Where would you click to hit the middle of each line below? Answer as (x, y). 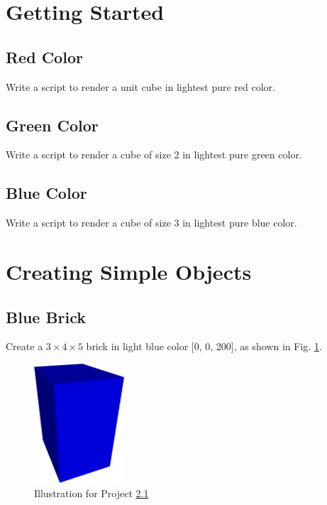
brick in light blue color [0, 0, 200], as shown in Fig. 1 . (204, 346)
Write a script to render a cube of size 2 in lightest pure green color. (154, 154)
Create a (24, 346)
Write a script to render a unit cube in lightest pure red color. (141, 86)
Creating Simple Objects (129, 271)
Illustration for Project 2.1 (92, 493)
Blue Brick (46, 316)
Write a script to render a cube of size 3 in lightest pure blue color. (151, 223)
